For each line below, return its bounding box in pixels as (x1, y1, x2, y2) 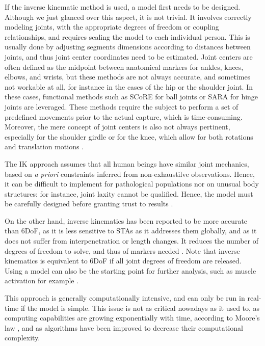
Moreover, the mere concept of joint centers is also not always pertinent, (5, 121, 230, 132)
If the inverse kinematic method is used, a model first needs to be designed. (5, 2, 241, 12)
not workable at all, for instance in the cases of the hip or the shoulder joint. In (5, 81, 253, 92)
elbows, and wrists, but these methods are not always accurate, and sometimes (5, 71, 251, 82)
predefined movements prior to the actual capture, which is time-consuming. (5, 111, 243, 122)
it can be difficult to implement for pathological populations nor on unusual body (5, 178, 259, 189)
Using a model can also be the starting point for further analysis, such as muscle (5, 265, 256, 276)
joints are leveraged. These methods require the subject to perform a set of (5, 101, 238, 112)
